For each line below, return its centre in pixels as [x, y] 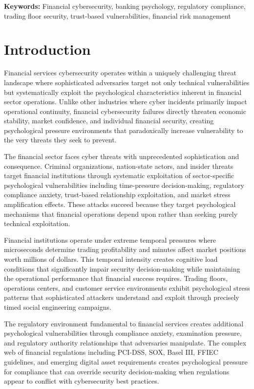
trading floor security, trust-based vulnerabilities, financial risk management [117, 15]
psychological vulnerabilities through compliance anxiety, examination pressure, [123, 333]
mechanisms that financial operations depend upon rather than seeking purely [121, 214]
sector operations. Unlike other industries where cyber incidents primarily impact [126, 102]
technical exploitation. [37, 223]
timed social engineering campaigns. [58, 307]
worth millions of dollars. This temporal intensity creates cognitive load [111, 259]
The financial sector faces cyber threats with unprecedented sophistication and [122, 156]
